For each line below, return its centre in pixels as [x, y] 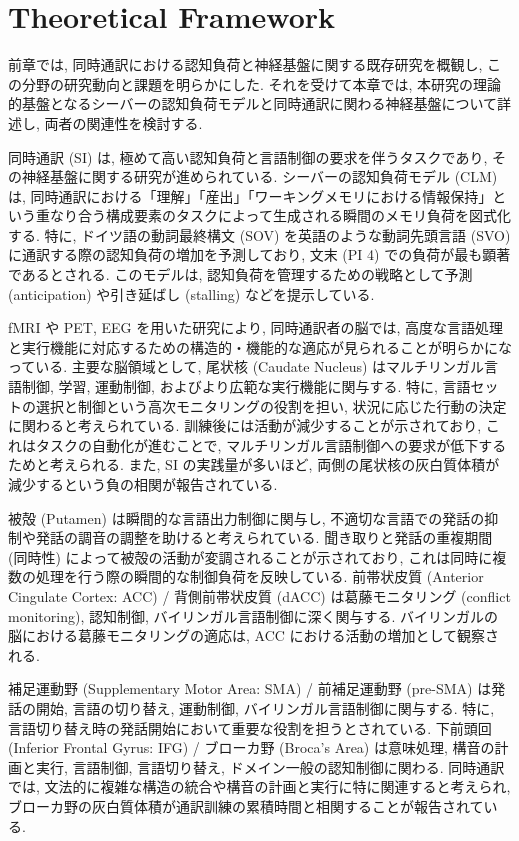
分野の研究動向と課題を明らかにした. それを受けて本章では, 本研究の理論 [261, 83]
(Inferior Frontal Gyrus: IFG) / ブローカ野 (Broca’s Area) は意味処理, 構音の [251, 747]
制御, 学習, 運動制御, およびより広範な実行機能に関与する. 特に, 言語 [246, 386]
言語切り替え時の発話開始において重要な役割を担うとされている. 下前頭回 [250, 727]
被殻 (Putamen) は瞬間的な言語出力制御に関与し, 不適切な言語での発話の [246, 517]
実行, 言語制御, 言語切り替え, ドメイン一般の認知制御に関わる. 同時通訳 [270, 766]
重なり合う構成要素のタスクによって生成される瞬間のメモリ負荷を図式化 [273, 215]
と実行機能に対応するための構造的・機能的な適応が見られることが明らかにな [260, 346]
